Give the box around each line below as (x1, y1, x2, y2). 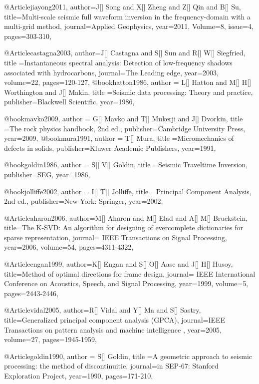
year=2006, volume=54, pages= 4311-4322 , (4, 242, 134, 252)
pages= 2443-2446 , (4, 288, 58, 298)
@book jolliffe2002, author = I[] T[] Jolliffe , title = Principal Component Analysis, (4, 186, 252, 196)
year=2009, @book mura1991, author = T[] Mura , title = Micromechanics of (4, 133, 234, 143)
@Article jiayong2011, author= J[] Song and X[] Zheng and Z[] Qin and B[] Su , (4, 1, 241, 11)
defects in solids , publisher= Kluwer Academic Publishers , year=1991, (4, 142, 216, 153)
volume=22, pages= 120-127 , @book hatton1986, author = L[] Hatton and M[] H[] (4, 77, 252, 87)
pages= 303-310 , (4, 30, 51, 41)
